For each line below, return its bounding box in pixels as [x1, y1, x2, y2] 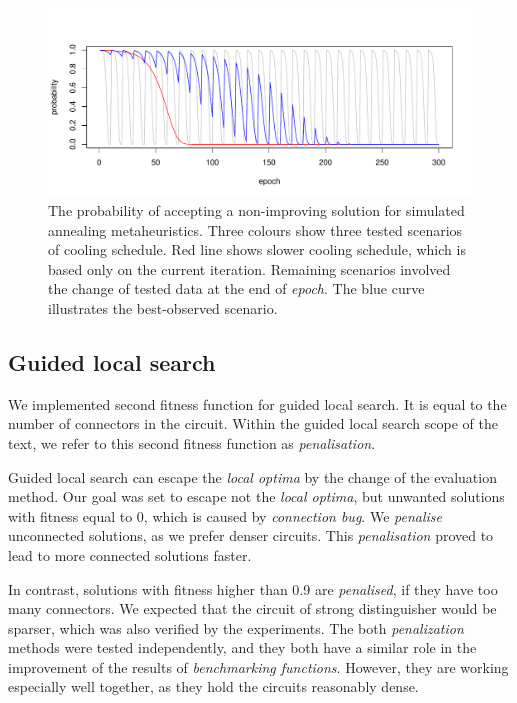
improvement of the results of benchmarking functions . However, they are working [8, 656, 509, 677]
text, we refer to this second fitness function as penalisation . [8, 432, 376, 453]
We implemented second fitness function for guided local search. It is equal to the [8, 393, 507, 414]
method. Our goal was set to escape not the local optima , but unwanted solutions [8, 486, 505, 507]
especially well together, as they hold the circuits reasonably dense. [8, 676, 419, 697]
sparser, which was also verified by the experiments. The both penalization [8, 617, 464, 638]
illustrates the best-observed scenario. [48, 297, 278, 318]
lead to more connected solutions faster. [8, 544, 252, 565]
